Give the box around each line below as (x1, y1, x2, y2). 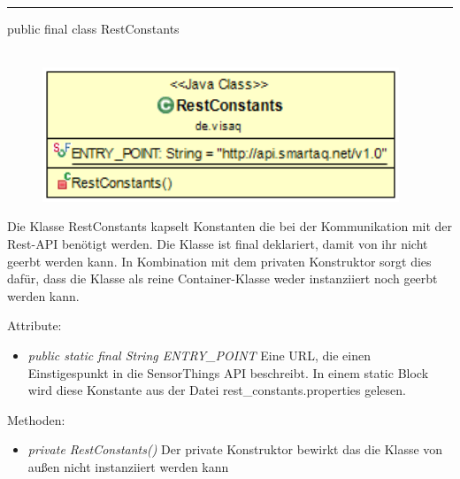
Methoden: (7, 410, 65, 429)
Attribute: (7, 316, 62, 335)
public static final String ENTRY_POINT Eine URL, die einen (27, 345, 371, 364)
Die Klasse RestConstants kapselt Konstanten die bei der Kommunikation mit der (7, 217, 453, 236)
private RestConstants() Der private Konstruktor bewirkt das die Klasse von (27, 440, 443, 459)
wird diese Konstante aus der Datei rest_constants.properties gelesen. (27, 381, 406, 399)
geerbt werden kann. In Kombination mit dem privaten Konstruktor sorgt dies (7, 251, 432, 270)
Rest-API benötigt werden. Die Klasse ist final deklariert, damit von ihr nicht (7, 234, 428, 252)
